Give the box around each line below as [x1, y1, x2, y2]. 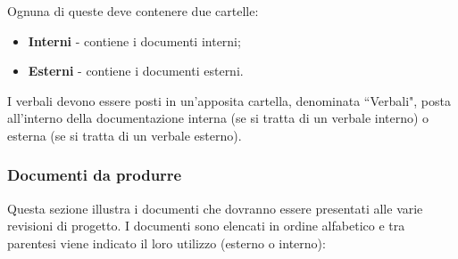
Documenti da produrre [7, 164, 182, 186]
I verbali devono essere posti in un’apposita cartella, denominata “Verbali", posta [7, 91, 451, 109]
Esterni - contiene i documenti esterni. [28, 61, 244, 80]
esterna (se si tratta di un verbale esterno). [7, 125, 242, 144]
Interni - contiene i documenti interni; [28, 31, 241, 50]
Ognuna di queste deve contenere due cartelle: [7, 2, 259, 20]
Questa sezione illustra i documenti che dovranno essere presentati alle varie [7, 198, 423, 217]
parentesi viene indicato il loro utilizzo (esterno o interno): [7, 233, 326, 252]
